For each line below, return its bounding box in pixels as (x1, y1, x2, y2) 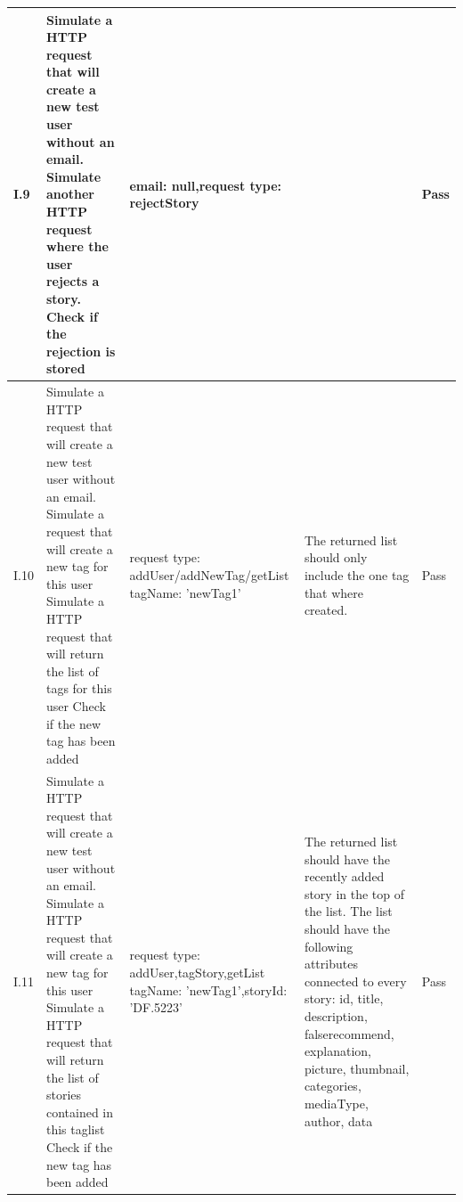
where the (45, 237, 109, 256)
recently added (304, 867, 385, 886)
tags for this (45, 679, 112, 698)
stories (45, 1085, 82, 1104)
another (45, 184, 94, 203)
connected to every (304, 971, 407, 990)
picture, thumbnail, (304, 1059, 410, 1077)
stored (45, 359, 85, 378)
